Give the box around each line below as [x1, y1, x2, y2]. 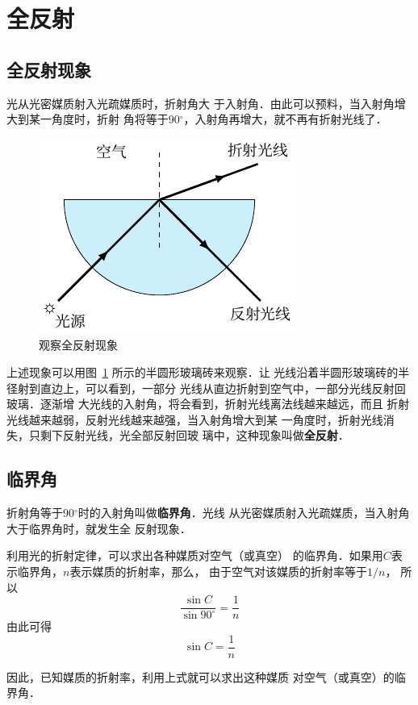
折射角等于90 [6, 504, 74, 521]
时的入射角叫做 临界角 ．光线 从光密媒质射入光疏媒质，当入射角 [77, 504, 410, 521]
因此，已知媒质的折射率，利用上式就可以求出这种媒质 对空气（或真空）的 [6, 668, 395, 685]
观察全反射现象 [39, 336, 118, 353]
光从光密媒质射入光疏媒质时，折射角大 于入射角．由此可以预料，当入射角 [6, 94, 395, 111]
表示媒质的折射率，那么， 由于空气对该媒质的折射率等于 [69, 562, 368, 579]
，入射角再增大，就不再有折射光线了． [183, 111, 387, 127]
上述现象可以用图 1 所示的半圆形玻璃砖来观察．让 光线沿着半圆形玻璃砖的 [6, 363, 399, 380]
